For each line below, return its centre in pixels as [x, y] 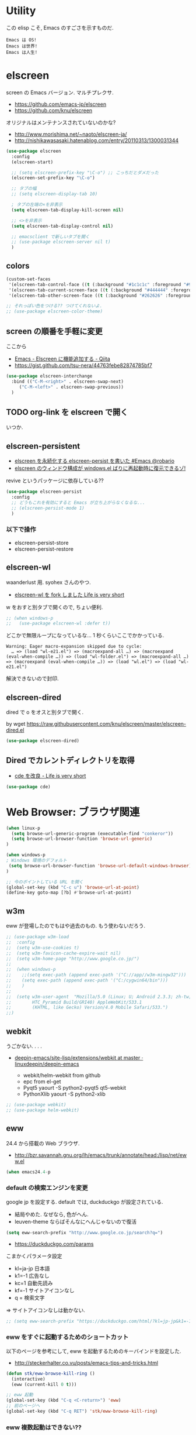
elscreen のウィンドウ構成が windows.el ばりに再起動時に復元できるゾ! [100, 468]
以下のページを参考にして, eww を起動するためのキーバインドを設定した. [94, 1351]
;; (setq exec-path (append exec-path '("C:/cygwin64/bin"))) [87, 981]
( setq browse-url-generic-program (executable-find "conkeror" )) [92, 833]
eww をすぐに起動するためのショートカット [67, 1337]
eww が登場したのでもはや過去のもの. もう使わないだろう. [76, 926]
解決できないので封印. [33, 679]
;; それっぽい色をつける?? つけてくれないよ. [54, 306]
